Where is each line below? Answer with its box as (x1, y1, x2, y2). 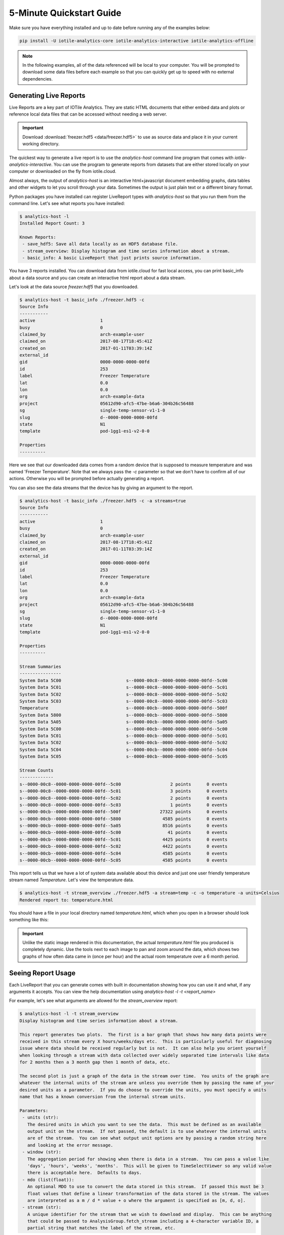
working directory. (22, 141, 60, 147)
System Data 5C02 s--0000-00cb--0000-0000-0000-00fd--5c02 (19, 740, 228, 745)
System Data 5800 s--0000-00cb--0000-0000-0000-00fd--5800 (19, 712, 228, 718)
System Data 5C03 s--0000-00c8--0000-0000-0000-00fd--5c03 (19, 699, 228, 704)
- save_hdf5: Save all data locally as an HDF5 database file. (22, 241, 178, 247)
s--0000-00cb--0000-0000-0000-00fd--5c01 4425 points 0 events (19, 836, 228, 842)
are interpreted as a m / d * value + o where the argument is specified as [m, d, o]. (27, 1197, 246, 1203)
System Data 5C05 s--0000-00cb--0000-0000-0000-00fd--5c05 (19, 754, 228, 759)
